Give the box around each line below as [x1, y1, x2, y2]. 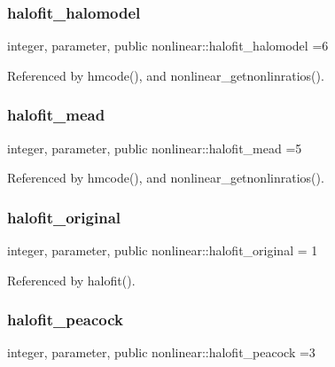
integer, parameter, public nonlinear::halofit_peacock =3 [7, 343, 316, 362]
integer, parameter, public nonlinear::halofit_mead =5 [7, 138, 302, 157]
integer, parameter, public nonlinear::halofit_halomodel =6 [7, 36, 329, 55]
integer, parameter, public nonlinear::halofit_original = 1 [7, 241, 318, 260]
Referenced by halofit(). [7, 270, 136, 289]
